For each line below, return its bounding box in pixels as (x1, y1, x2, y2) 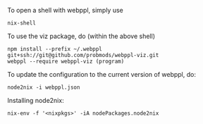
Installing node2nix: (7, 97, 65, 104)
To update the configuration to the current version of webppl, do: (7, 70, 196, 78)
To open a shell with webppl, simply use (7, 6, 123, 14)
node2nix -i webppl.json (7, 84, 80, 91)
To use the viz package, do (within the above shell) (7, 32, 156, 40)
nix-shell (7, 20, 37, 27)
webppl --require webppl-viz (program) (7, 58, 125, 65)
